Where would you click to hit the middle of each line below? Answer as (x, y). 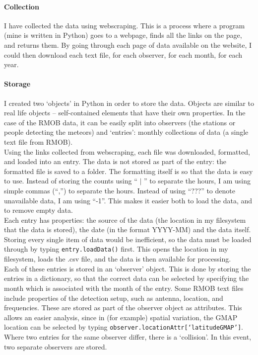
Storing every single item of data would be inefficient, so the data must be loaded (128, 239)
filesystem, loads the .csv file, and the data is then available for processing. (118, 259)
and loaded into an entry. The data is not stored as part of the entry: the (115, 161)
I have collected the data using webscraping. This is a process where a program (125, 25)
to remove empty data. (38, 210)
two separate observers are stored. (56, 346)
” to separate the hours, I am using (197, 181)
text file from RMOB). (38, 141)
